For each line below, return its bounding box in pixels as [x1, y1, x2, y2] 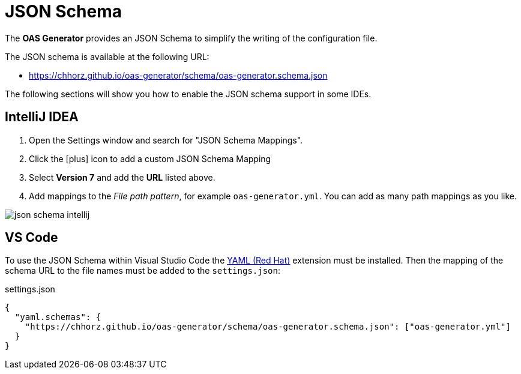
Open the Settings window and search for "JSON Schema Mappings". [29, 134, 303, 145]
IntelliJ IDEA [5, 109, 79, 125]
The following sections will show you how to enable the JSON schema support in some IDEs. [5, 88, 372, 99]
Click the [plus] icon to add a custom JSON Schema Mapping [29, 153, 271, 164]
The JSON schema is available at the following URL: [5, 51, 209, 62]
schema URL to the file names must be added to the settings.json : [5, 265, 281, 276]
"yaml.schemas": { [14, 312, 101, 322]
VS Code [5, 230, 58, 246]
